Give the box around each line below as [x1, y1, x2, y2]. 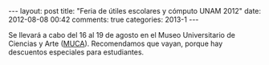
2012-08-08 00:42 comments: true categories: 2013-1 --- [8, 14, 199, 24]
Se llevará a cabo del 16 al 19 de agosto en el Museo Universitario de [8, 30, 235, 39]
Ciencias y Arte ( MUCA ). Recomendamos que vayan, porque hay [8, 39, 223, 48]
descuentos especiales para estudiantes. [8, 47, 145, 57]
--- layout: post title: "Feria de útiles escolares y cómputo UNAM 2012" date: [8, 6, 262, 15]
